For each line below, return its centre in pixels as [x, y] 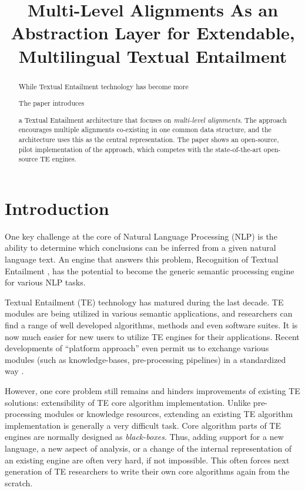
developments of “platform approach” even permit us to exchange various [137, 348]
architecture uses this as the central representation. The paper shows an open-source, [149, 139]
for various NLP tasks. [45, 282]
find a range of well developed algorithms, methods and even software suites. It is [151, 325]
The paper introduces [51, 103]
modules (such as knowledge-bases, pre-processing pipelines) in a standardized [145, 359]
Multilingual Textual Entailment [153, 56]
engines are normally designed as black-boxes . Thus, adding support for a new [144, 437]
